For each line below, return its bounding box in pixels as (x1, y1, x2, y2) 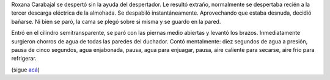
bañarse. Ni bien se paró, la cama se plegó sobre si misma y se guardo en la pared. (11, 18, 221, 25)
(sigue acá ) (11, 66, 40, 73)
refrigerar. (11, 55, 37, 62)
